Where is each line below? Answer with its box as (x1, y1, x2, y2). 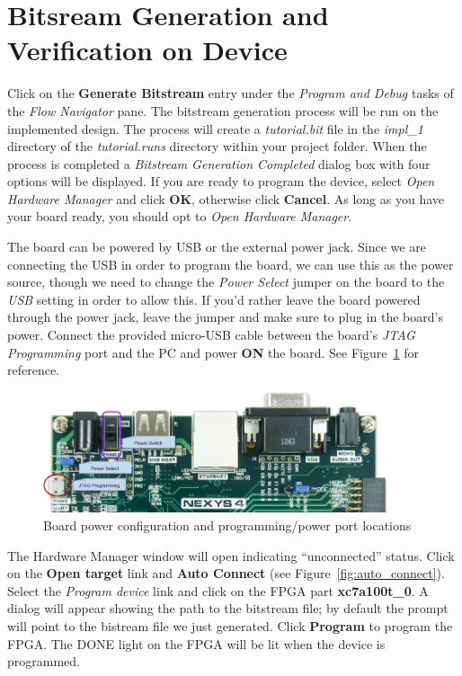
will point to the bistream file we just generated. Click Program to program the (7, 617, 453, 635)
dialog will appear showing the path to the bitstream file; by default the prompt (7, 599, 449, 618)
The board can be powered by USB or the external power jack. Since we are (7, 237, 426, 256)
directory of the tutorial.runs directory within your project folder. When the (7, 137, 427, 156)
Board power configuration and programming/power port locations (43, 516, 412, 535)
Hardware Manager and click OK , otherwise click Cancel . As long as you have (7, 189, 445, 208)
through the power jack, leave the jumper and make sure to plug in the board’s (7, 307, 443, 326)
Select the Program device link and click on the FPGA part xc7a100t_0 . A (7, 581, 429, 600)
